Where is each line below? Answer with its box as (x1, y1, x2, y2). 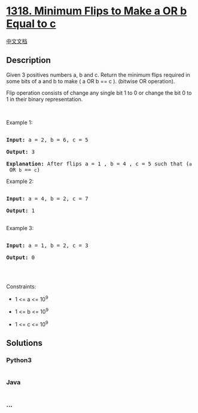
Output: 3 (6, 148, 35, 155)
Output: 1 (6, 207, 35, 214)
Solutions (6, 338, 43, 348)
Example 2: (6, 177, 34, 185)
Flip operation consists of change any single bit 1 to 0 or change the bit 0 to (6, 89, 192, 97)
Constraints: (6, 283, 36, 290)
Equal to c (6, 17, 56, 31)
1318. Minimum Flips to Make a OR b (6, 4, 187, 18)
